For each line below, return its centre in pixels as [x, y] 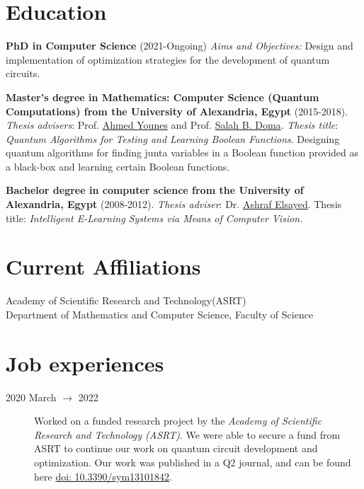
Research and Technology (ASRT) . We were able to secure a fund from [187, 434]
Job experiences [85, 363]
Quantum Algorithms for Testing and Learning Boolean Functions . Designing [173, 138]
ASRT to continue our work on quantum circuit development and [176, 448]
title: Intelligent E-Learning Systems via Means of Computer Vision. [154, 218]
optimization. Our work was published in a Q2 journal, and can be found [193, 462]
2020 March [31, 397]
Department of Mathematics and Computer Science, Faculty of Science [160, 314]
